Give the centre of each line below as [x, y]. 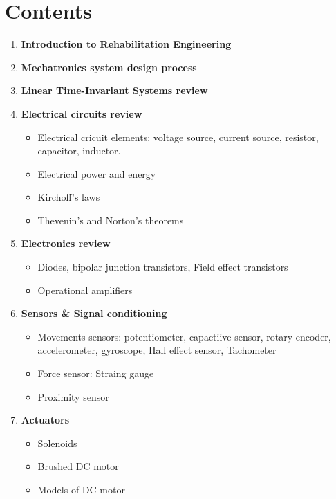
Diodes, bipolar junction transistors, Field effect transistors [163, 267]
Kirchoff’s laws [69, 197]
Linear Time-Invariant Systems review [114, 90]
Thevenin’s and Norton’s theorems [111, 220]
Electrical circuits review [82, 113]
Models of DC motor [81, 489]
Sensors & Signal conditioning [94, 313]
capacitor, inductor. [79, 151]
